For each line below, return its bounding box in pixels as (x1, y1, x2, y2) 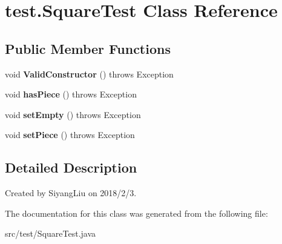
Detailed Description (5, 158, 137, 177)
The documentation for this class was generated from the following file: (5, 206, 268, 219)
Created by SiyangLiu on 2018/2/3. (5, 186, 137, 199)
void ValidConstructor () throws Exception (5, 67, 174, 80)
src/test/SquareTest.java (5, 227, 96, 240)
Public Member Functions (5, 39, 171, 58)
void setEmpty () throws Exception (5, 108, 141, 120)
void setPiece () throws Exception (5, 128, 135, 141)
